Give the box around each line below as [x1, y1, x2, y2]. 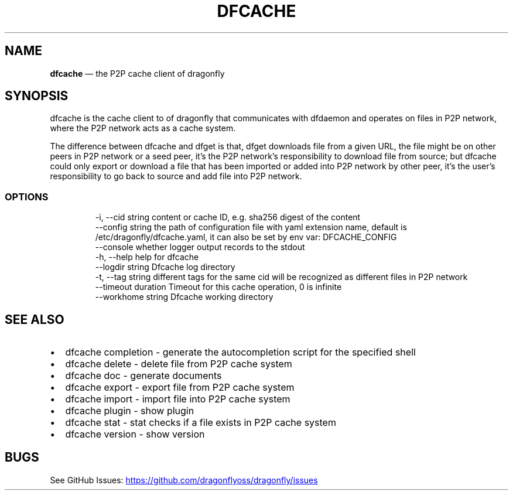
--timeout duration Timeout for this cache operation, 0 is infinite [95, 282, 342, 292]
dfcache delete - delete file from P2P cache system [65, 358, 292, 370]
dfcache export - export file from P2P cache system [65, 381, 295, 394]
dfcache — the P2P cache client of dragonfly [50, 68, 225, 78]
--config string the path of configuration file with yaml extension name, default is [95, 222, 407, 233]
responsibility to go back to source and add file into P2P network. [50, 171, 302, 182]
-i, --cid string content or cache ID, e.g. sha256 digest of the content [95, 212, 361, 223]
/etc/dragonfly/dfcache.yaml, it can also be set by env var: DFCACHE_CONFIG [95, 232, 397, 243]
